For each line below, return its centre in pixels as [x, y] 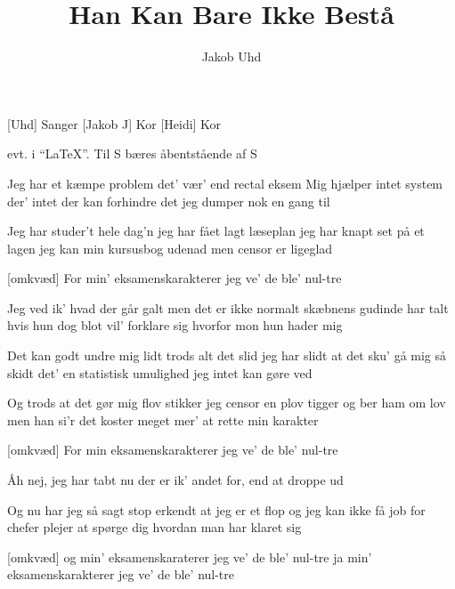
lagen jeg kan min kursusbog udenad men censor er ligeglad [170, 248]
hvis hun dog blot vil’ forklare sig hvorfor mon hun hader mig [175, 325]
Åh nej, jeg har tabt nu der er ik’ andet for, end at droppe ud [175, 480]
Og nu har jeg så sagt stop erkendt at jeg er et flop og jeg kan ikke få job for [216, 509]
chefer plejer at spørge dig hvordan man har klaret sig [154, 527]
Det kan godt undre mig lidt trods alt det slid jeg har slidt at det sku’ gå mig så [227, 355]
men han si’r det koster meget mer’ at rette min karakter [163, 420]
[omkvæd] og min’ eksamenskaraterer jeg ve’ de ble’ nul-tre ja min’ [190, 557]
